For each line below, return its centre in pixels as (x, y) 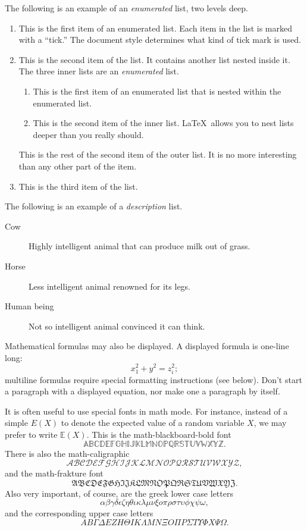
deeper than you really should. (88, 134)
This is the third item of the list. (78, 186)
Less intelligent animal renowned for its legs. (110, 286)
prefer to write (31, 435)
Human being (29, 306)
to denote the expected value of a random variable (153, 423)
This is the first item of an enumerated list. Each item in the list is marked (156, 28)
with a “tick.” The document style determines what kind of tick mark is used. (160, 40)
